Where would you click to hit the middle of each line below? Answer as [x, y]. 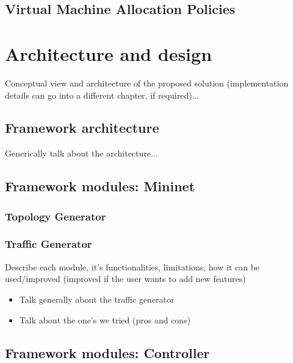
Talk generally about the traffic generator [97, 299]
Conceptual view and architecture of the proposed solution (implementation [147, 83]
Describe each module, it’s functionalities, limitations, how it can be [132, 266]
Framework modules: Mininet [100, 186]
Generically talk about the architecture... [81, 153]
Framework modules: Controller [107, 352]
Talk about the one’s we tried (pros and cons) [105, 319]
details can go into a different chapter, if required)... [102, 95]
